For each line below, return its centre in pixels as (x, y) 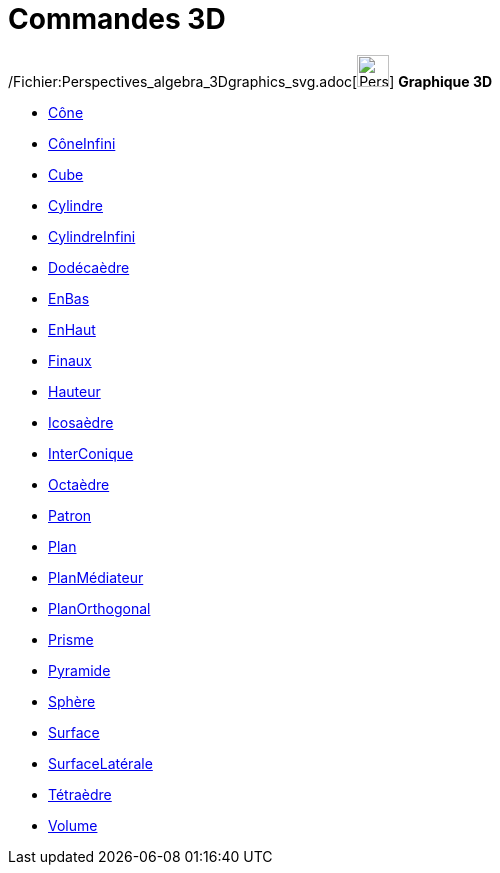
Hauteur (74, 391)
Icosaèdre (81, 422)
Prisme (71, 639)
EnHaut (72, 329)
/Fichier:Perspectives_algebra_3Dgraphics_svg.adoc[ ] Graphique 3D (250, 81)
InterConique (91, 453)
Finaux (70, 360)
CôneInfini (82, 143)
